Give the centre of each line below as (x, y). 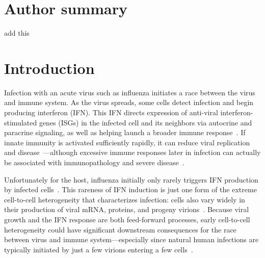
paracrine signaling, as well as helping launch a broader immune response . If (125, 132)
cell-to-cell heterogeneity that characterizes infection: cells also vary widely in (125, 199)
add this (17, 33)
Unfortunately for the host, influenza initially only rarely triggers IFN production (131, 179)
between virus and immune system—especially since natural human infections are (131, 239)
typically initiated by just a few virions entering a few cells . (99, 249)
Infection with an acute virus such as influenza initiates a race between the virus (130, 92)
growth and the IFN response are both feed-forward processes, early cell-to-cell (127, 219)
